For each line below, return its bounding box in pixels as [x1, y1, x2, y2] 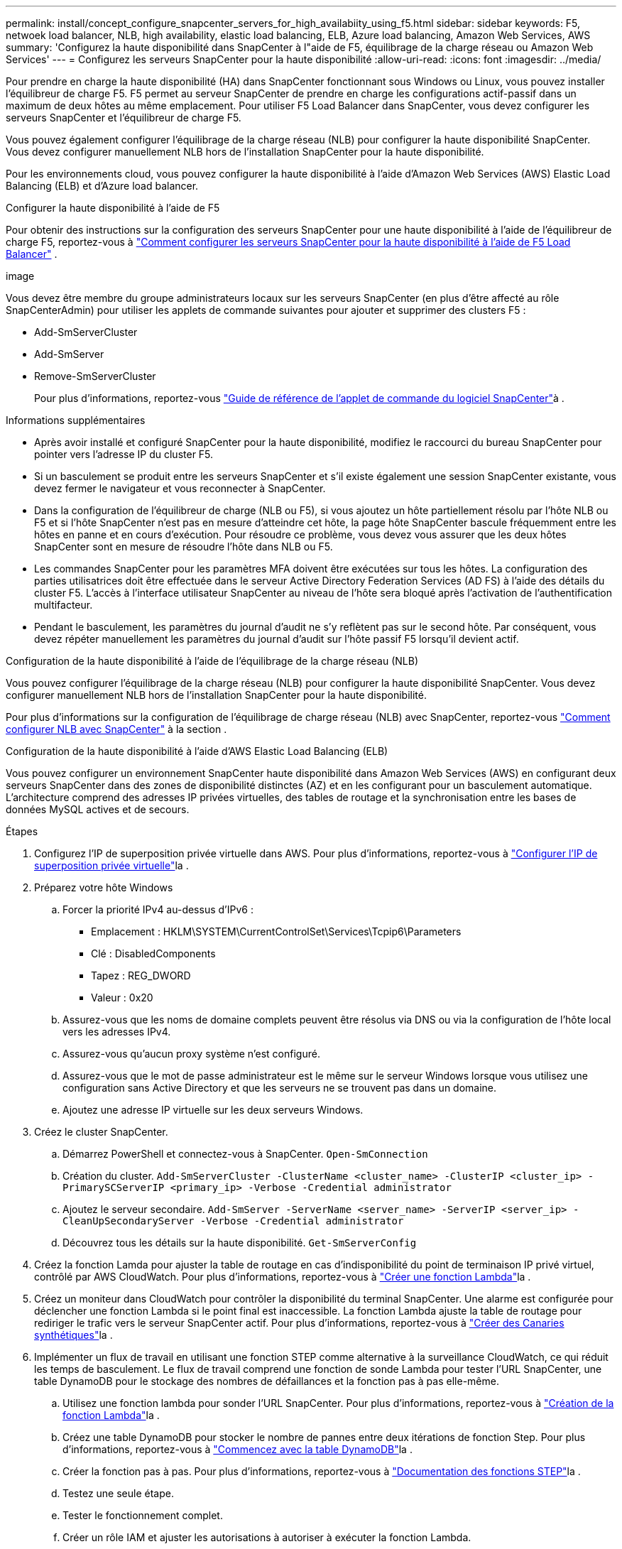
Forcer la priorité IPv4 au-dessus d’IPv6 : [62, 903, 253, 915]
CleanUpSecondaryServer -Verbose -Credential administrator [62, 1215, 404, 1227]
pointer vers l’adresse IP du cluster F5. [34, 448, 214, 460]
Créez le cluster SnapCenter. [34, 1126, 168, 1138]
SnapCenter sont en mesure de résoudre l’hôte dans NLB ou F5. [34, 540, 333, 553]
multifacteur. [34, 599, 93, 611]
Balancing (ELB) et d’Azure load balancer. [6, 180, 199, 192]
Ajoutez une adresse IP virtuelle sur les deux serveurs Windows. [62, 1104, 364, 1116]
